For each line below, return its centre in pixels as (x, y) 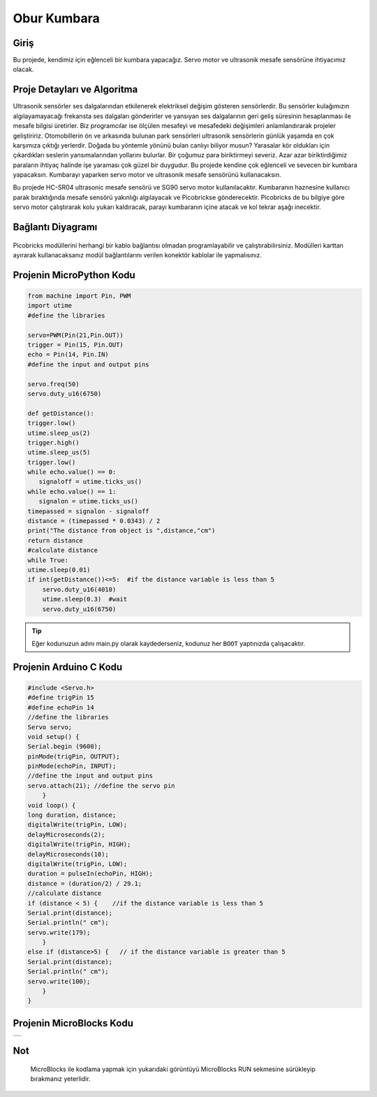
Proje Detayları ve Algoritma (75, 90)
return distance (56, 540)
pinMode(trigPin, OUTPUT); (74, 756)
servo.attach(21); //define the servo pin (101, 786)
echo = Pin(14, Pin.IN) (68, 354)
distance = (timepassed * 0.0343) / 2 (94, 521)
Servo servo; (50, 727)
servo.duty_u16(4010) (79, 589)
